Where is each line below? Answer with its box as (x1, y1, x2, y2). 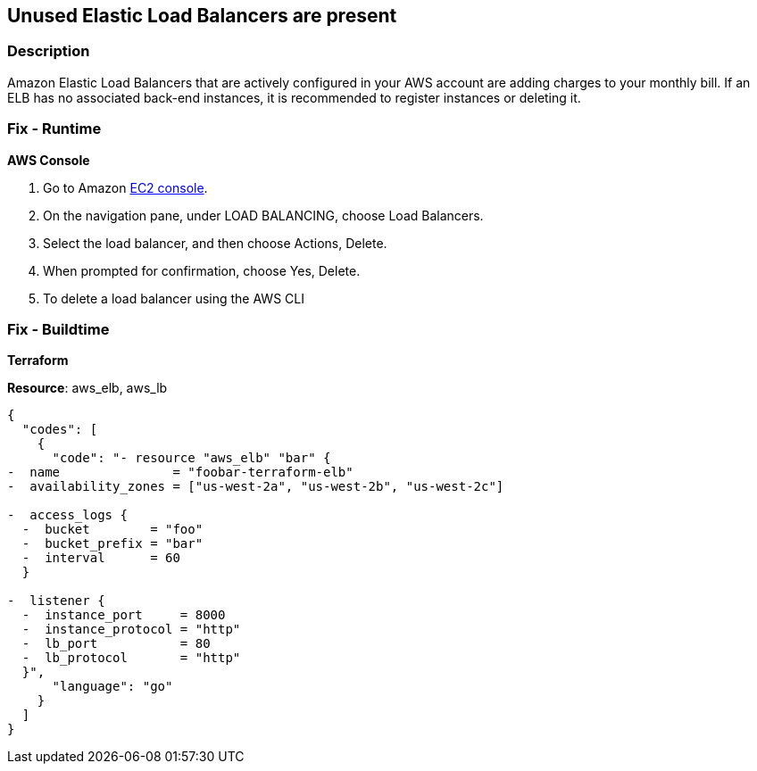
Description (7, 42, 90, 61)
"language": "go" (52, 679, 173, 694)
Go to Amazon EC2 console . (43, 179, 208, 195)
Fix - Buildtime (7, 319, 110, 338)
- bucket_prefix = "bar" (21, 536, 204, 551)
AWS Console (7, 152, 90, 168)
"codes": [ (21, 422, 98, 437)
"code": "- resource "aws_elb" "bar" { (52, 451, 331, 466)
